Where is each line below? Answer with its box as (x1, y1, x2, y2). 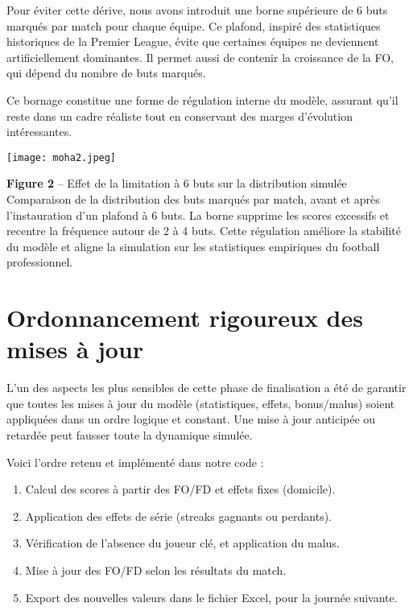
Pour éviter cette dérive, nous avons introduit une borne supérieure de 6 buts (6, 2, 388, 18)
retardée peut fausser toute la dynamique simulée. (6, 427, 253, 444)
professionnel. (6, 254, 73, 270)
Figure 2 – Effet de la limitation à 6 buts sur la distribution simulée (6, 175, 347, 192)
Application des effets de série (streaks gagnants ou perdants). (25, 507, 332, 524)
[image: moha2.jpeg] (6, 151, 117, 163)
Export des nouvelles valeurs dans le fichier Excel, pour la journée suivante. (25, 588, 398, 605)
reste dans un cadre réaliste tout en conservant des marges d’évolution (6, 107, 353, 124)
